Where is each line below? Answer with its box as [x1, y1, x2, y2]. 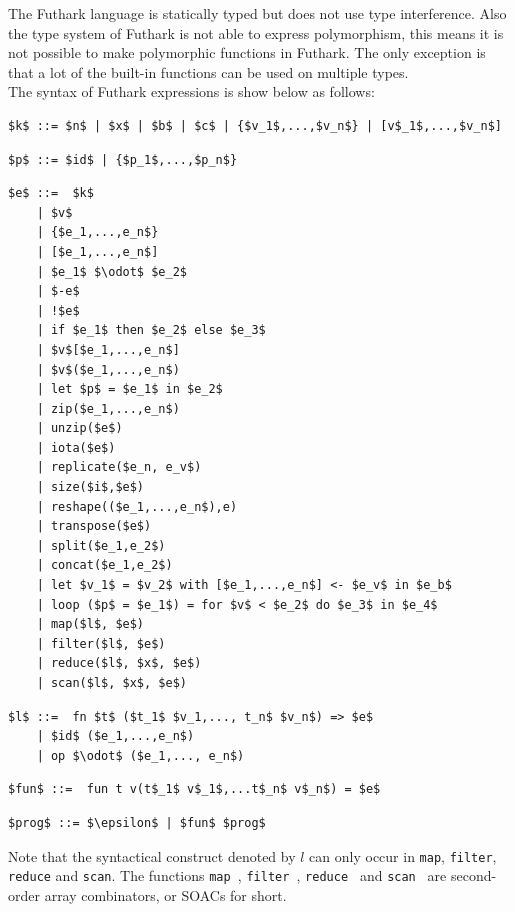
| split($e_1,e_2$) [36, 538, 166, 553]
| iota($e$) [36, 440, 116, 455]
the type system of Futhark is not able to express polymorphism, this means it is [8, 22, 504, 43]
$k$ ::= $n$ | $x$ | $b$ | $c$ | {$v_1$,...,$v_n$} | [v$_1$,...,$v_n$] [8, 118, 502, 133]
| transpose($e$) [36, 519, 152, 534]
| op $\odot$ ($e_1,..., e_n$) [36, 748, 245, 763]
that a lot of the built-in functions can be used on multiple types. [8, 61, 409, 82]
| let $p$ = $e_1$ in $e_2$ [36, 382, 223, 397]
